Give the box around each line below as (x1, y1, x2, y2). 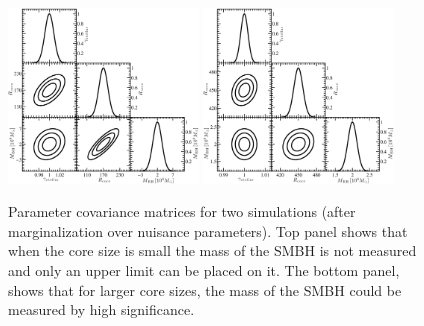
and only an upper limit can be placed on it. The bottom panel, (8, 260, 400, 281)
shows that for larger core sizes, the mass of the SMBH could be (8, 279, 402, 300)
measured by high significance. (8, 299, 195, 320)
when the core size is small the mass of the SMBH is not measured (8, 240, 417, 261)
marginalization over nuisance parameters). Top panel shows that (8, 220, 408, 241)
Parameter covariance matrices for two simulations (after (8, 201, 356, 222)
